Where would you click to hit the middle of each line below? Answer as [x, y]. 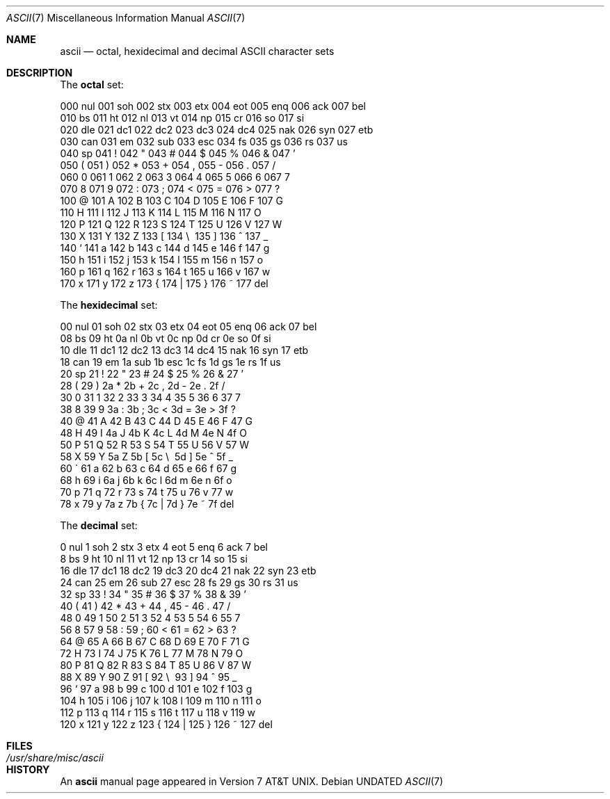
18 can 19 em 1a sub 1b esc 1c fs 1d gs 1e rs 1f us [170, 362]
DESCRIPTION [40, 73]
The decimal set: [99, 525]
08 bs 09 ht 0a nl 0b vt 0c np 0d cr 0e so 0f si [166, 338]
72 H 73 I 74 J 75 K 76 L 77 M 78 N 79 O [152, 653]
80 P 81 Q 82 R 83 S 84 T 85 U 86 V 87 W [155, 665]
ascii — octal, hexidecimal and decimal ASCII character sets [197, 51]
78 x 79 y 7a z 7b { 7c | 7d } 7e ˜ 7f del [147, 504]
